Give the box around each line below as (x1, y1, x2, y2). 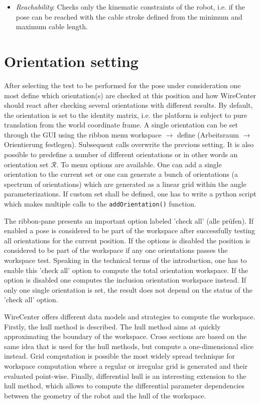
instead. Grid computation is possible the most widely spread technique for (4, 351, 235, 361)
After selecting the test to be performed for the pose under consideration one (4, 80, 241, 90)
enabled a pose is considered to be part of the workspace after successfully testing (4, 225, 255, 236)
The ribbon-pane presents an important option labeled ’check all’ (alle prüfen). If (4, 215, 253, 226)
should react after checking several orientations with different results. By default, (4, 100, 253, 110)
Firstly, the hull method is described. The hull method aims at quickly (4, 321, 221, 331)
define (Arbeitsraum (177, 129, 239, 140)
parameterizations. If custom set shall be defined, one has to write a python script (4, 188, 256, 199)
